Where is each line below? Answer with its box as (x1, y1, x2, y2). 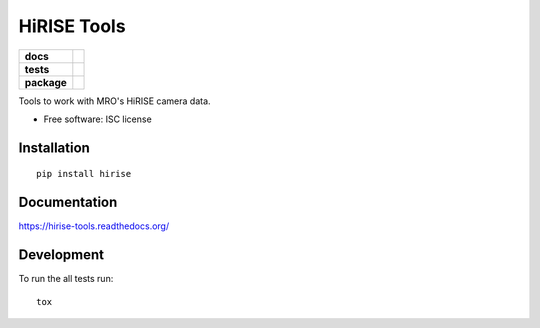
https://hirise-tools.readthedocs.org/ (18, 220, 170, 232)
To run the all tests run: (18, 273, 114, 285)
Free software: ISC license (43, 113, 152, 125)
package (24, 75, 67, 89)
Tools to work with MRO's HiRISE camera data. (18, 95, 211, 107)
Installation (18, 139, 90, 156)
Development (18, 246, 105, 264)
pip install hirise (36, 168, 132, 180)
